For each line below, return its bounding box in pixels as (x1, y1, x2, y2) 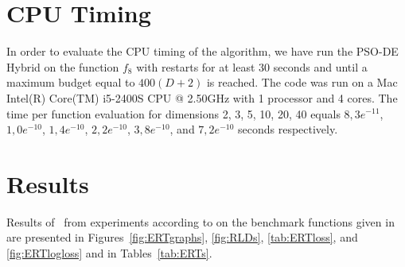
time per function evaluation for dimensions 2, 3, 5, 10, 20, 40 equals (6, 105, 341, 122)
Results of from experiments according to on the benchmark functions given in (6, 213, 395, 230)
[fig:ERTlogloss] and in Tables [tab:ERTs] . (6, 245, 212, 261)
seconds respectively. (237, 121, 338, 137)
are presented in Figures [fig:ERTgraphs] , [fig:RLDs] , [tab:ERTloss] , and (6, 229, 358, 246)
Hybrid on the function (6, 58, 119, 75)
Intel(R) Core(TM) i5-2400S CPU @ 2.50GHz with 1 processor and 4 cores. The (6, 89, 398, 106)
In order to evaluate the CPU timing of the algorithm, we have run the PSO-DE (6, 43, 399, 60)
